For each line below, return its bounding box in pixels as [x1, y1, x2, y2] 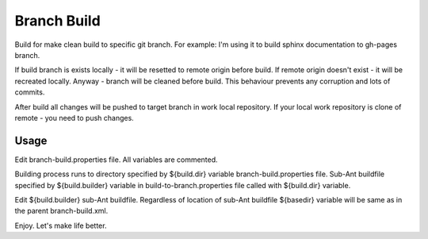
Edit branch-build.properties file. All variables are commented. [14, 155, 218, 164]
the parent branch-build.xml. [14, 206, 109, 216]
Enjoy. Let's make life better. [14, 221, 107, 230]
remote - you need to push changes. [14, 113, 134, 122]
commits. [14, 87, 45, 97]
